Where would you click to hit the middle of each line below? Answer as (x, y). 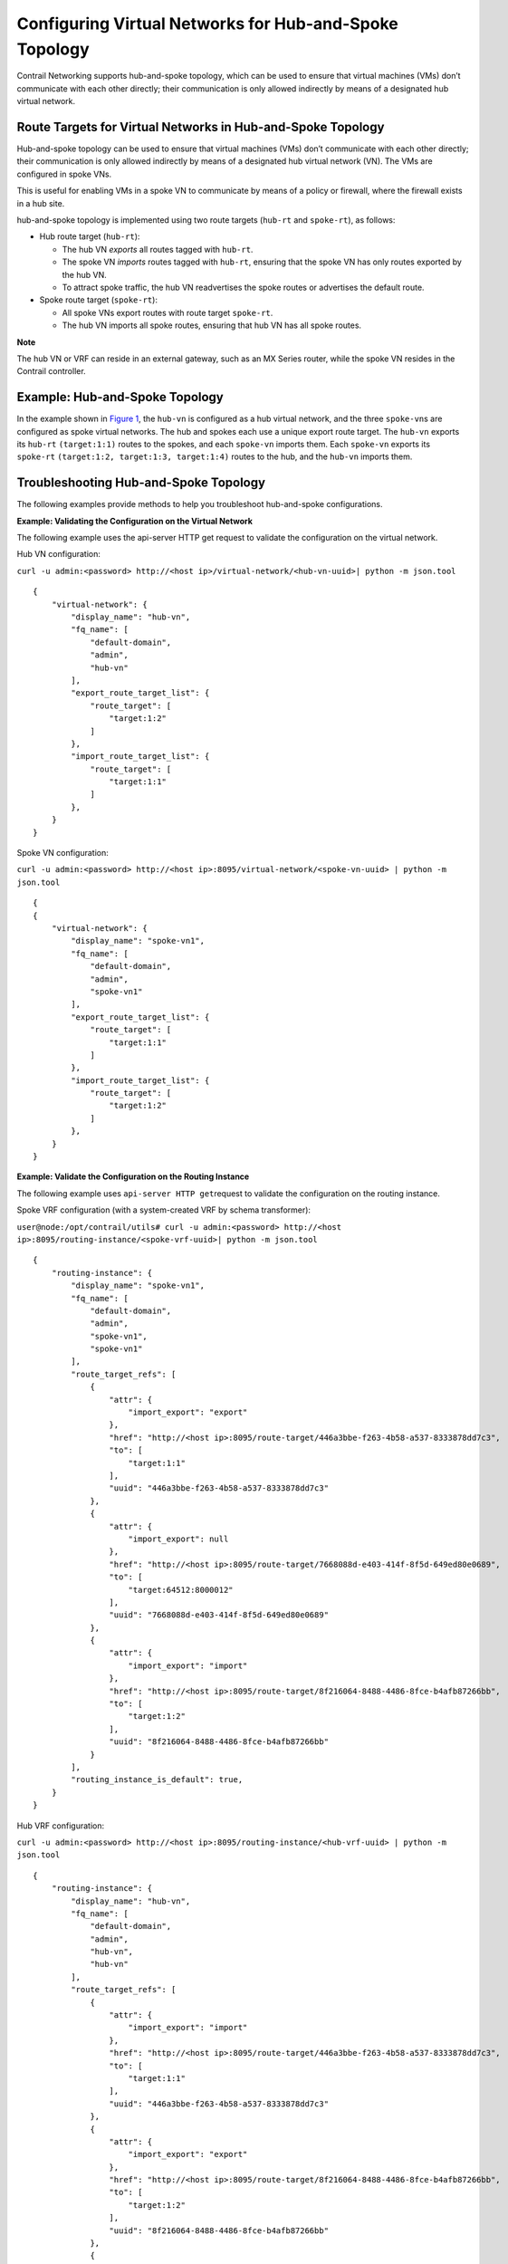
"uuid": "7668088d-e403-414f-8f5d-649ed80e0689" (219, 1615)
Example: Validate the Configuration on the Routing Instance (133, 1176)
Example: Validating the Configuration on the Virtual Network (135, 521)
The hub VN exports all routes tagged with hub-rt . (158, 249)
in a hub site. (41, 203)
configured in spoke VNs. (64, 174)
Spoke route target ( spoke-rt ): (99, 300)
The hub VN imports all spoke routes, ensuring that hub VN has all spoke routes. (212, 325)
